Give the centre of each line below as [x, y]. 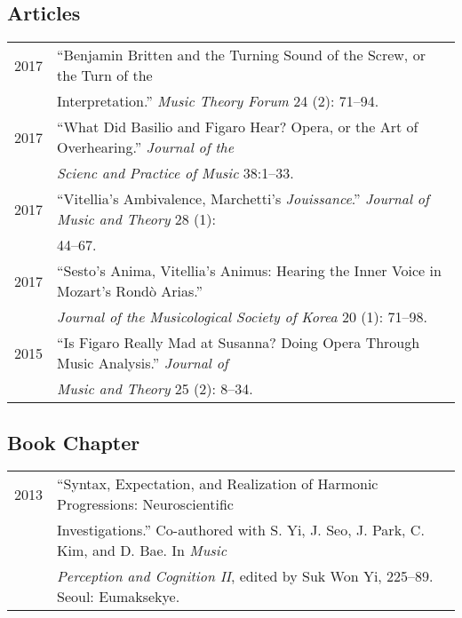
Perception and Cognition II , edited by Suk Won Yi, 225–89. [245, 576]
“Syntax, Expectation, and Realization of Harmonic [218, 484]
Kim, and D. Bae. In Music [142, 551]
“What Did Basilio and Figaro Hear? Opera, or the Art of [238, 127]
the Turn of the [105, 75]
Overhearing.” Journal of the [146, 147]
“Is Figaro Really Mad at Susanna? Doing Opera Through [239, 343]
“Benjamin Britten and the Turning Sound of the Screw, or [241, 55]
